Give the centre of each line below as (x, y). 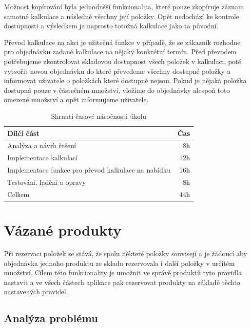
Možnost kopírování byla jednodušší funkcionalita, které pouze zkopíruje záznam (124, 6)
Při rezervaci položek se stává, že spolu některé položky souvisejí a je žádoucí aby (125, 253)
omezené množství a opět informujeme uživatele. (76, 99)
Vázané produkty (63, 230)
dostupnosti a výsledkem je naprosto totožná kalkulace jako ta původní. (111, 26)
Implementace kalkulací (42, 158)
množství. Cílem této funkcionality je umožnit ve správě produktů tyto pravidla (123, 273)
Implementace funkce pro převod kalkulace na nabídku (89, 170)
